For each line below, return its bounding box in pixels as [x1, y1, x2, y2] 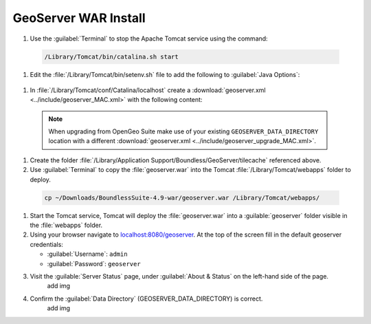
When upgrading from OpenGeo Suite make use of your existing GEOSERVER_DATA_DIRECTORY [48, 127, 319, 136]
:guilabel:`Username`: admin [47, 250, 128, 258]
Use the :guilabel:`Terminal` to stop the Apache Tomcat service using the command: [30, 34, 268, 43]
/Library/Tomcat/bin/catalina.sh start [44, 52, 179, 61]
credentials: [30, 240, 63, 248]
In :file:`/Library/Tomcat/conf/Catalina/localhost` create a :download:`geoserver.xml [30, 86, 266, 94]
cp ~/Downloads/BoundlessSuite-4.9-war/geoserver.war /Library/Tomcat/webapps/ [44, 193, 320, 202]
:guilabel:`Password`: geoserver [47, 259, 141, 268]
